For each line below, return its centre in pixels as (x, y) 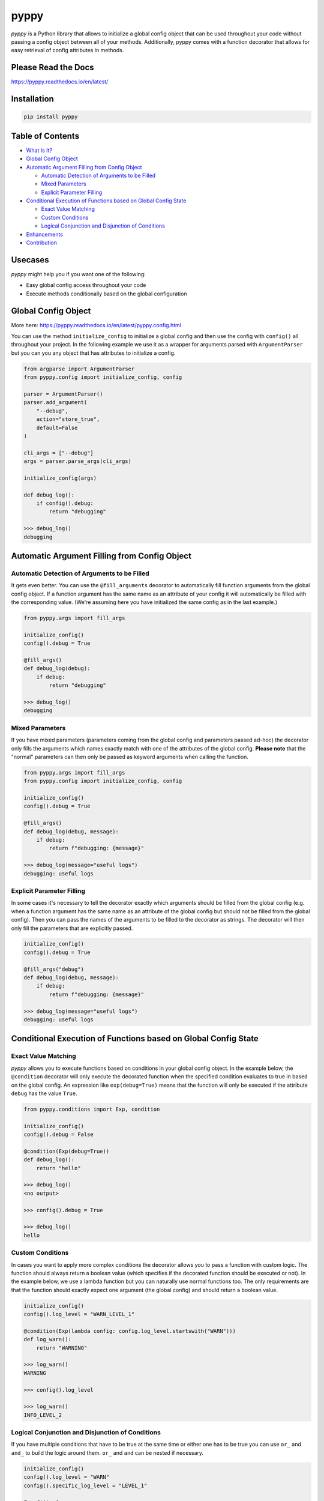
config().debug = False (59, 1134)
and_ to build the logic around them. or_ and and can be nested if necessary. (107, 1452)
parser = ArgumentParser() (63, 394)
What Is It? (39, 150)
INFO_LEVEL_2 (43, 1415)
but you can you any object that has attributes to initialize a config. (93, 353)
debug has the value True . (44, 1093)
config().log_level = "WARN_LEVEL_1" (79, 1314)
